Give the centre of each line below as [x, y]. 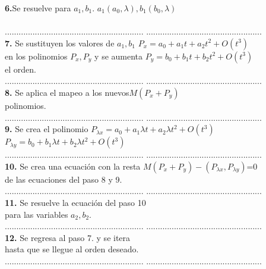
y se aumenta [119, 56]
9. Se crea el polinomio [47, 129]
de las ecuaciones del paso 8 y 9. [64, 179]
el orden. [20, 69]
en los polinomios [36, 56]
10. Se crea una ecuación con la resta [73, 166]
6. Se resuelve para [38, 8]
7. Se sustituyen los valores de [60, 43]
